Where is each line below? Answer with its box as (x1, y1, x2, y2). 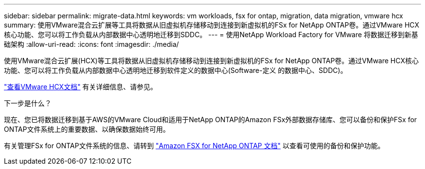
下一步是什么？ (4, 99, 51, 107)
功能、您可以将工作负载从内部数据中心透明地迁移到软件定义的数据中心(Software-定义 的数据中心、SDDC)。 (4, 66, 347, 74)
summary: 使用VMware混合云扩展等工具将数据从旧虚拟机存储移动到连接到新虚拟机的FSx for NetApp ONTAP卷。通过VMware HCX (4, 21, 420, 29)
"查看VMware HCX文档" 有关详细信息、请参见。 (4, 83, 157, 91)
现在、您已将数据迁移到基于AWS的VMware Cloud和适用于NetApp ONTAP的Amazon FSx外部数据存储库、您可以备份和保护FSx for (4, 115, 417, 124)
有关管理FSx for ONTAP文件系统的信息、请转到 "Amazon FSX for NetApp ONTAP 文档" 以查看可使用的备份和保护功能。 (4, 141, 385, 150)
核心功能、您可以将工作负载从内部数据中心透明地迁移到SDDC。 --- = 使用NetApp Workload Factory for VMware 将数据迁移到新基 (4, 30, 418, 39)
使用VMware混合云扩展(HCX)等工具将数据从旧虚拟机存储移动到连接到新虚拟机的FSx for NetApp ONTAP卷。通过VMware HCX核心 (4, 56, 419, 65)
